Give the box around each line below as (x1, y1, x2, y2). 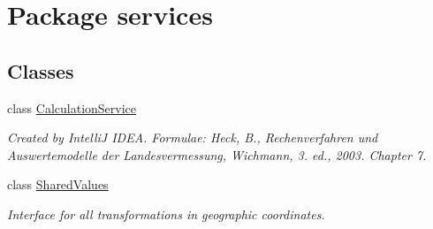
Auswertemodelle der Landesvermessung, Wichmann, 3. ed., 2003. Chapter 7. (7, 145, 427, 164)
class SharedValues (7, 175, 109, 194)
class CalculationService (7, 98, 137, 117)
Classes (7, 57, 74, 84)
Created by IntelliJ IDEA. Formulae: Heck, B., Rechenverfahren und (7, 128, 378, 147)
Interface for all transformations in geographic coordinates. (7, 204, 325, 223)
